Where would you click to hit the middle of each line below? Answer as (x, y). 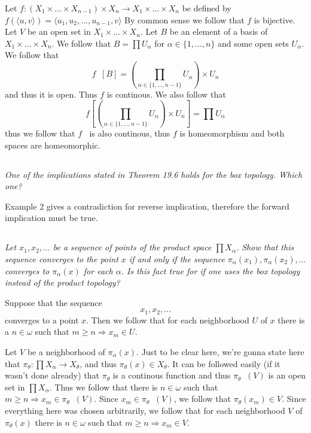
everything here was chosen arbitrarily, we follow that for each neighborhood (145, 410)
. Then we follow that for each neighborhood (168, 320)
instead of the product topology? (62, 282)
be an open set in (59, 31)
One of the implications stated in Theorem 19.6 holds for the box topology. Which (154, 174)
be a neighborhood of (66, 351)
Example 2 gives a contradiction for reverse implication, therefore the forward (147, 206)
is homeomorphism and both (232, 133)
